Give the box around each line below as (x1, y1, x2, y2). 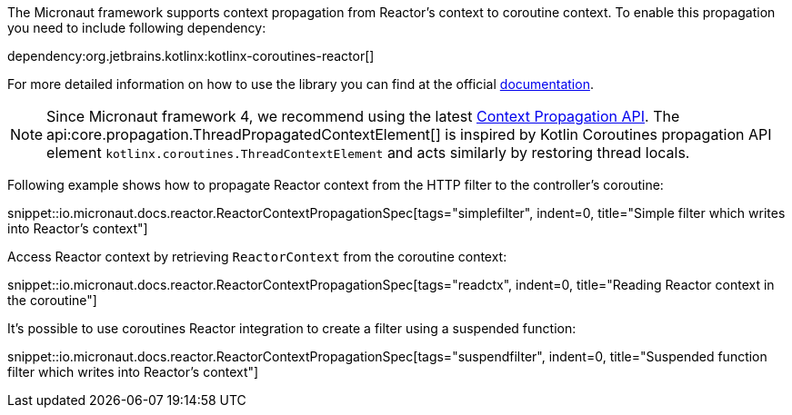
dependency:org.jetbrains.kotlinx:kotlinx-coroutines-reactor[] (7, 48, 375, 64)
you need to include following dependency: (7, 20, 266, 35)
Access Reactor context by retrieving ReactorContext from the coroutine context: (7, 249, 507, 264)
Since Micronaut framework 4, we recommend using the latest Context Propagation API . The (46, 107, 680, 125)
